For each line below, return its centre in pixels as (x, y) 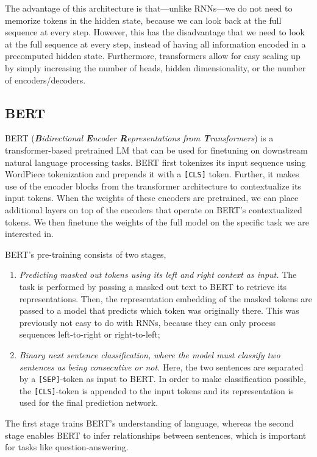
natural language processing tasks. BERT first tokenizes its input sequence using (155, 162)
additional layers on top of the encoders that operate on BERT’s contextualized (154, 209)
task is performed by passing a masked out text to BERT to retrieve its (153, 286)
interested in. (29, 234)
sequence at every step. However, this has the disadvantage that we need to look (155, 32)
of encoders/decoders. (45, 80)
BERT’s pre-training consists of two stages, (86, 254)
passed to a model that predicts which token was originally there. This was (159, 310)
